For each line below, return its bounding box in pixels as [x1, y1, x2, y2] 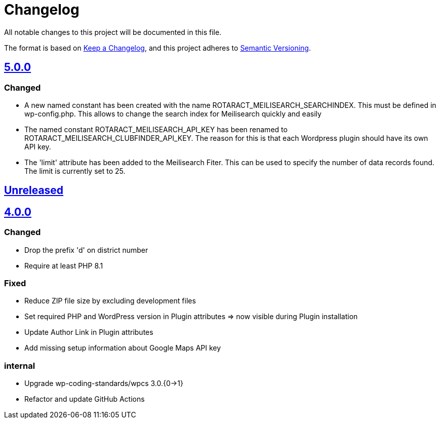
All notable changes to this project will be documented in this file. [4, 27, 222, 36]
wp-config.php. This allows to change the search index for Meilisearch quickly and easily [24, 109, 322, 118]
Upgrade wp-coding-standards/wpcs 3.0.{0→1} [24, 379, 183, 388]
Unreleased [4, 184, 64, 197]
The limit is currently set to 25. [24, 166, 126, 175]
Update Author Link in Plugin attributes [24, 328, 153, 337]
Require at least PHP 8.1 [24, 261, 103, 270]
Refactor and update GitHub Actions [24, 395, 145, 404]
